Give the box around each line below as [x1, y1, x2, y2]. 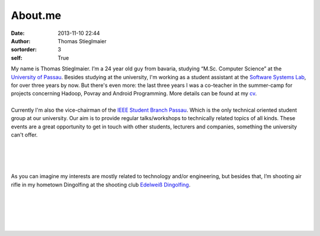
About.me [11, 9, 62, 22]
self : [11, 54, 23, 62]
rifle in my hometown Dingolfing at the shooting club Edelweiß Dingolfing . [11, 181, 191, 188]
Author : [11, 37, 31, 44]
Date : [11, 30, 25, 37]
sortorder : [11, 46, 37, 53]
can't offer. [11, 131, 38, 138]
